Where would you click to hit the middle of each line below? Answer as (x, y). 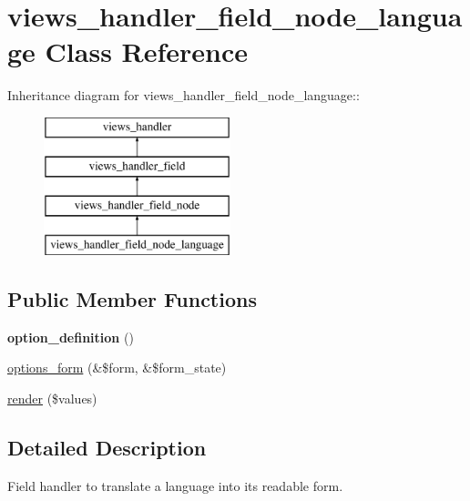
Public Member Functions (132, 299)
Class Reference (147, 51)
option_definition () (71, 337)
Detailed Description (107, 448)
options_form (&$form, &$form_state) (117, 368)
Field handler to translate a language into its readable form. (175, 485)
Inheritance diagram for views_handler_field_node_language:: (184, 95)
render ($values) (52, 399)
